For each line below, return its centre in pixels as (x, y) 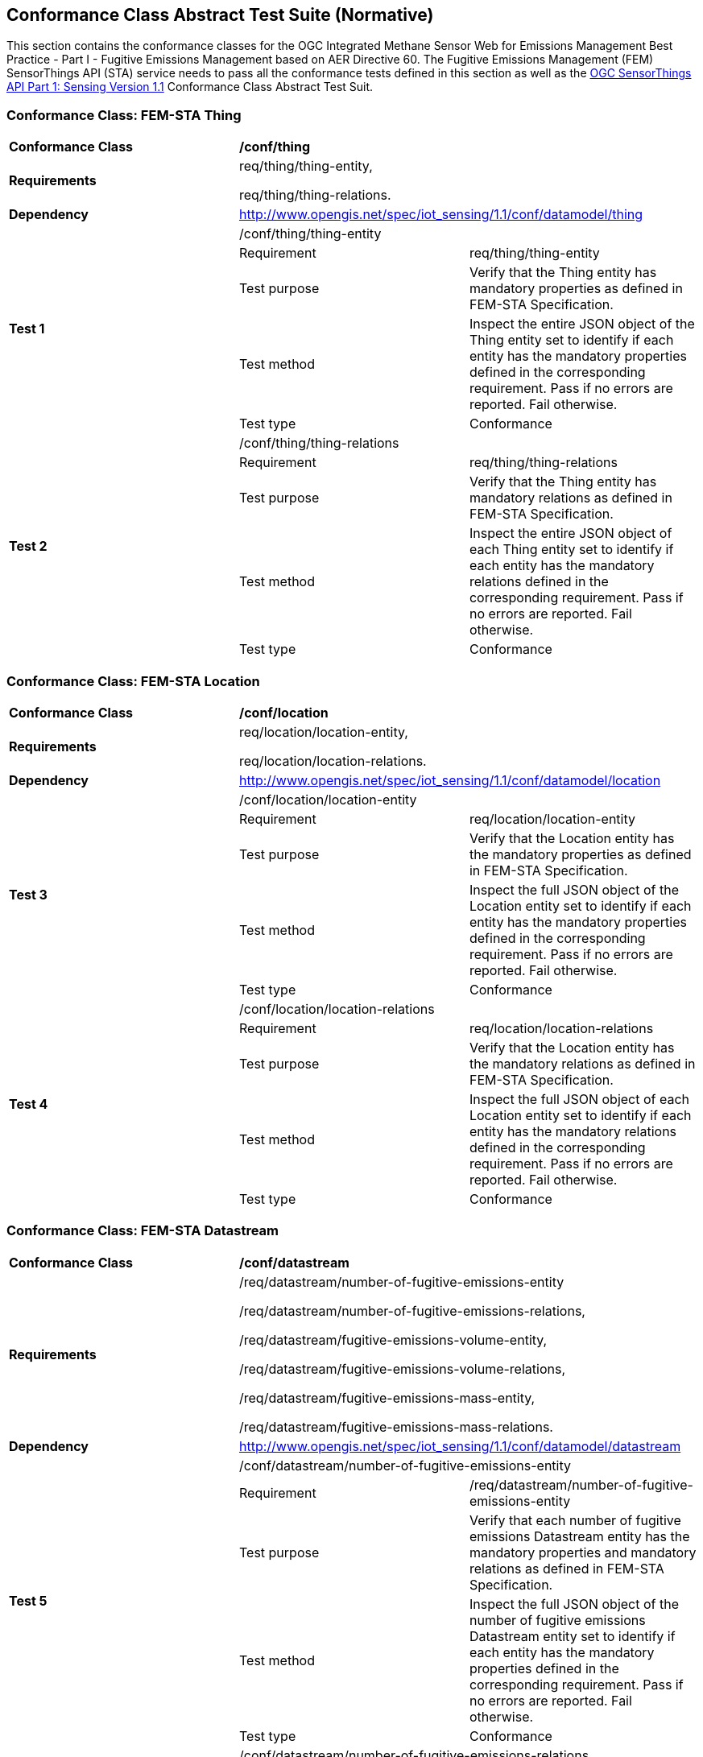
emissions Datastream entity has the (579, 1536)
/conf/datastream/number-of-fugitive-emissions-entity (405, 1465)
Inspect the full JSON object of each (579, 1099)
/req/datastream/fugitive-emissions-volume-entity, (393, 1339)
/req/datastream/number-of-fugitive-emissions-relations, (412, 1311)
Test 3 (28, 894)
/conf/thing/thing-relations (319, 443)
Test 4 (29, 1104)
